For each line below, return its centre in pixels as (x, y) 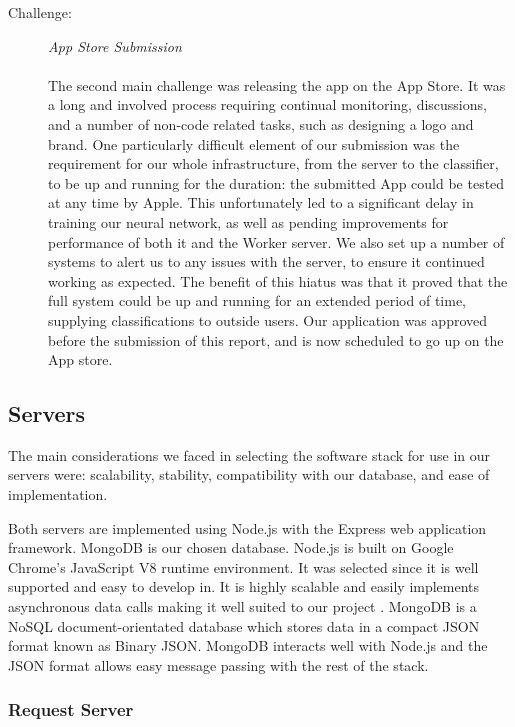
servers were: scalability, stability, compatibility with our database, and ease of (249, 474)
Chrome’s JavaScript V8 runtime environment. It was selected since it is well (243, 566)
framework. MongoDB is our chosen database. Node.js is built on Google (231, 547)
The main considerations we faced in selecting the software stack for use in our (249, 454)
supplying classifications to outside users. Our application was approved (268, 319)
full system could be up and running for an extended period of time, (257, 300)
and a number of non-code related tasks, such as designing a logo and (261, 123)
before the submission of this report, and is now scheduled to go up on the (276, 339)
